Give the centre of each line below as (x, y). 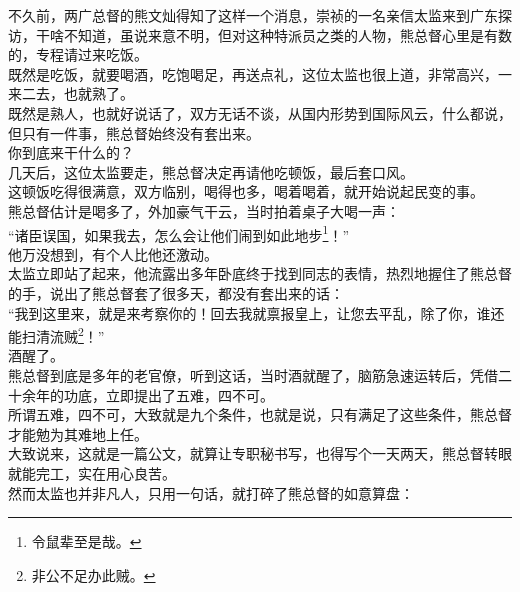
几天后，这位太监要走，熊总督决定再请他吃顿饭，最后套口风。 (211, 171)
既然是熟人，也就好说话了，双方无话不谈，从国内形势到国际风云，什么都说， (260, 112)
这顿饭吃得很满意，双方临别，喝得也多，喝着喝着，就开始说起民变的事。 (246, 191)
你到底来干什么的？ (71, 152)
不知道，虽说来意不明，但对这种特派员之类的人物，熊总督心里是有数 (287, 34)
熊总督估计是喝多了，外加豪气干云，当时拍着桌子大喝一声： (204, 210)
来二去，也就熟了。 (71, 93)
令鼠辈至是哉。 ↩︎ (86, 541)
